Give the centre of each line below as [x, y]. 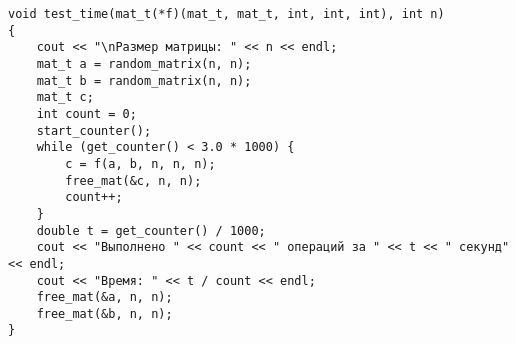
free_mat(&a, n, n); [104, 297]
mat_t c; [65, 97]
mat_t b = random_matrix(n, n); [144, 80]
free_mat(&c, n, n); [133, 180]
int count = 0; [86, 113]
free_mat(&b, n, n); [104, 313]
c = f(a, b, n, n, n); [140, 163]
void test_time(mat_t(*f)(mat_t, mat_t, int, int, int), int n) [226, 14]
